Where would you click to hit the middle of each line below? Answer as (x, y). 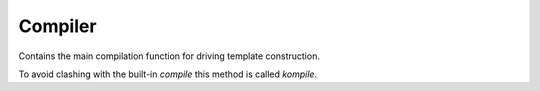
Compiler (57, 26)
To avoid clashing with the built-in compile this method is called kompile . (168, 74)
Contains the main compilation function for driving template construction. (169, 56)
